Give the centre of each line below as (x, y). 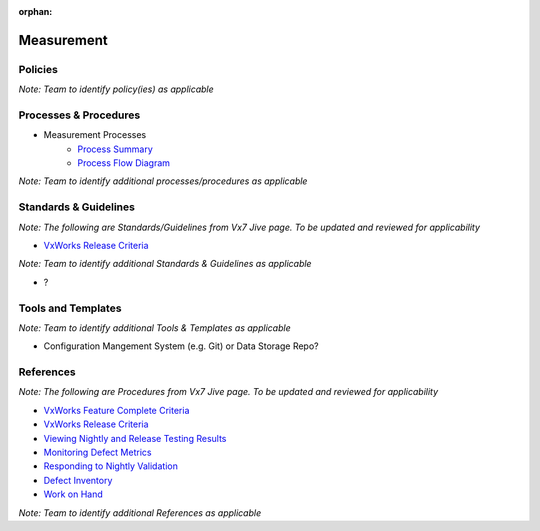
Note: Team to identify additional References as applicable (140, 512)
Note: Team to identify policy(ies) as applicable (116, 89)
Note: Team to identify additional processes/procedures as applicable (163, 181)
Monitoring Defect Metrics (97, 452)
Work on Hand (73, 494)
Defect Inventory (78, 480)
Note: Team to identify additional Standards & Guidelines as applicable (165, 264)
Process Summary (115, 149)
